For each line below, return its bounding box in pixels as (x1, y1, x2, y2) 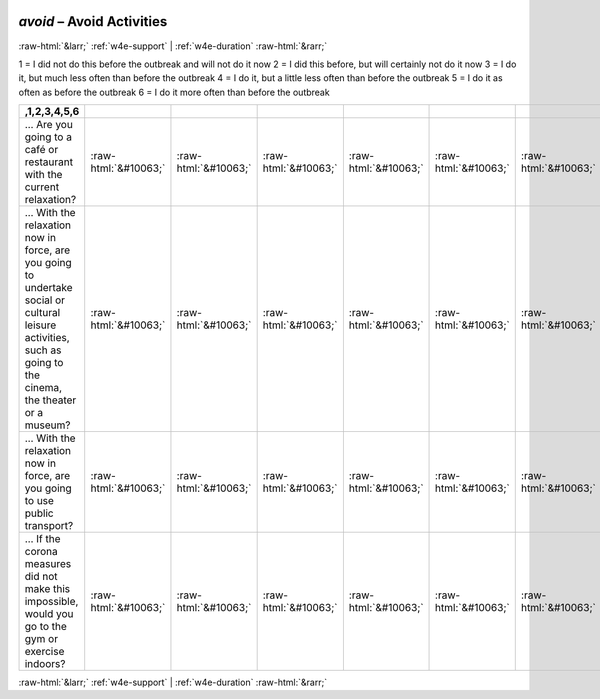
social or (24, 293, 65, 307)
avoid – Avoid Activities (18, 13, 168, 30)
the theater (24, 393, 77, 407)
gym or (24, 632, 59, 646)
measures (24, 557, 72, 571)
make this (24, 582, 70, 596)
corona (24, 545, 59, 559)
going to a (24, 130, 72, 144)
